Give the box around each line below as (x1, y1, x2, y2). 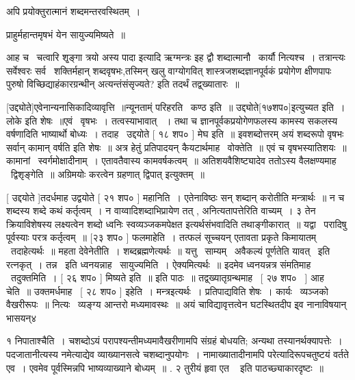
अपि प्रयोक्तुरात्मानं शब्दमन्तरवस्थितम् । (6, 4, 141, 18)
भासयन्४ (6, 310, 37, 325)
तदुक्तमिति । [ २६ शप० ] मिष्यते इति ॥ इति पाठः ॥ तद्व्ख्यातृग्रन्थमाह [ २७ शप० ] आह (10, 270, 324, 285)
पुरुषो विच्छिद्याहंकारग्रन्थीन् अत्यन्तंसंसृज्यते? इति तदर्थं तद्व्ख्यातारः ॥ (6, 77, 239, 91)
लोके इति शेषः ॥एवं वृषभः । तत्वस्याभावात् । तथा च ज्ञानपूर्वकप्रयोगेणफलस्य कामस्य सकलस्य (6, 113, 338, 127)
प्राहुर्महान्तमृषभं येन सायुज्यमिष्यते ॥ (6, 27, 125, 41)
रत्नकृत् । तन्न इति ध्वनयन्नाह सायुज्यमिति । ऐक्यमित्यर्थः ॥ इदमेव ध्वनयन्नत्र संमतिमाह (6, 257, 311, 271)
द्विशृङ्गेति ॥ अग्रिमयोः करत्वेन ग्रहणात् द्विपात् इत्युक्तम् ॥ (10, 166, 205, 181)
